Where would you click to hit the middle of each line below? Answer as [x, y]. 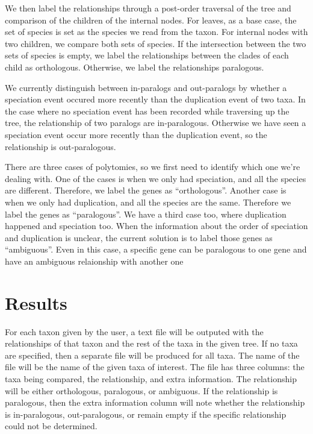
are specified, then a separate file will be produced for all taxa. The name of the [152, 355]
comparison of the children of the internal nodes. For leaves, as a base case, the [151, 20]
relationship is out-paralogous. [60, 146]
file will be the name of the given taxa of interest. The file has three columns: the [155, 367]
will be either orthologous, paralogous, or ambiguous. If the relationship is [141, 390]
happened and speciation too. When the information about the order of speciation [156, 226]
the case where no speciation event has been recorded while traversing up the [147, 111]
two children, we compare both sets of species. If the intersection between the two [156, 43]
